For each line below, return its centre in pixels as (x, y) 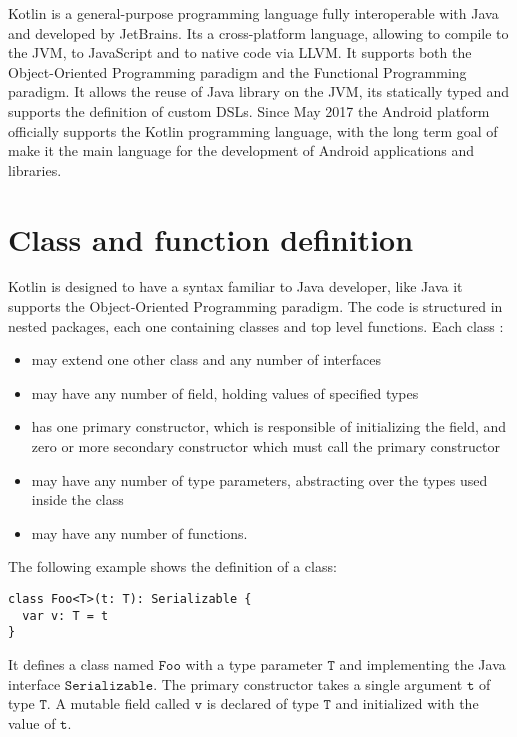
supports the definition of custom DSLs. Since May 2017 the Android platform (249, 110)
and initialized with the (407, 703)
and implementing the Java (422, 663)
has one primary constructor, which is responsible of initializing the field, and (269, 426)
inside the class (77, 499)
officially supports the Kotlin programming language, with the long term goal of (253, 130)
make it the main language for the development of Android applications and (241, 150)
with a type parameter (254, 663)
